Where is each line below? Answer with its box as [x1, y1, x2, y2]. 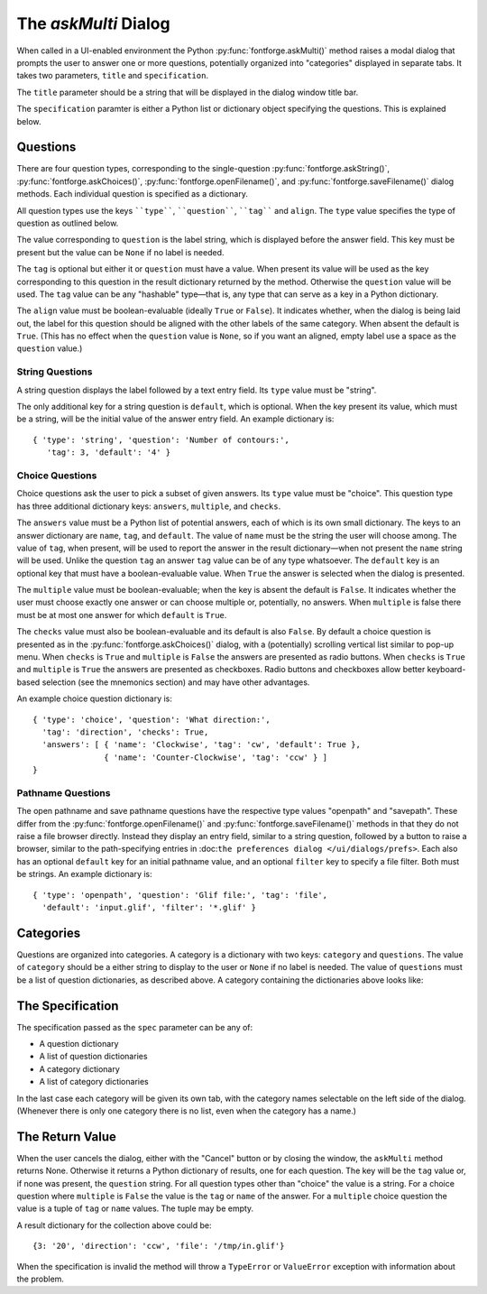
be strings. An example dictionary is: [16, 869, 152, 880]
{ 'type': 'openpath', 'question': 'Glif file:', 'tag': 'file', [32, 890, 328, 900]
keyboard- [427, 664, 466, 675]
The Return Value [16, 1129, 117, 1144]
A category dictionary [39, 1063, 121, 1074]
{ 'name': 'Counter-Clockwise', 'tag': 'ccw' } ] [104, 752, 328, 763]
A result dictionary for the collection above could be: [16, 1219, 212, 1231]
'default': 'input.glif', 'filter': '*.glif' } [41, 902, 257, 913]
